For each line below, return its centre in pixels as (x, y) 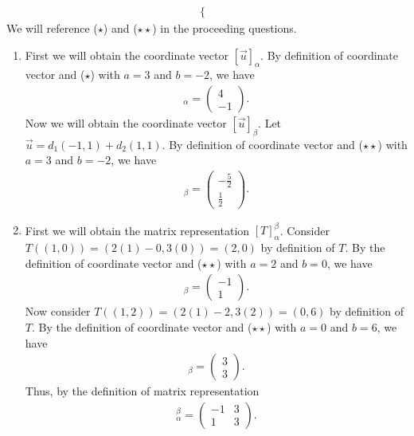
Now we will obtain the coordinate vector (126, 123)
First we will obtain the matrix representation (137, 230)
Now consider (58, 311)
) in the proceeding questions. (225, 28)
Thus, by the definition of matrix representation (142, 391)
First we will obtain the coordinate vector (127, 55)
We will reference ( (52, 28)
